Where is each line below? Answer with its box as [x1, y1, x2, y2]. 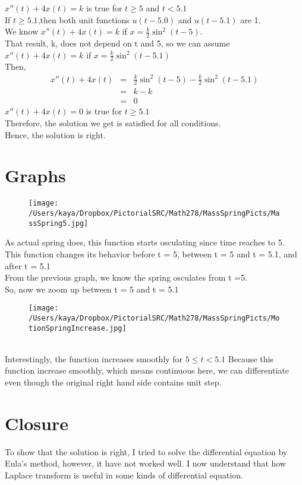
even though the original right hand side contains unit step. [5, 376, 222, 388]
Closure [5, 411, 68, 435]
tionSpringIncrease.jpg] [29, 324, 127, 332]
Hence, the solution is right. [5, 128, 106, 141]
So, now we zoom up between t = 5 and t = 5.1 [5, 282, 179, 295]
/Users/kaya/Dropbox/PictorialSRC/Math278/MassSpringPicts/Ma [29, 209, 280, 218]
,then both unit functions [37, 13, 130, 26]
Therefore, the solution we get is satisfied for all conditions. [5, 117, 221, 129]
